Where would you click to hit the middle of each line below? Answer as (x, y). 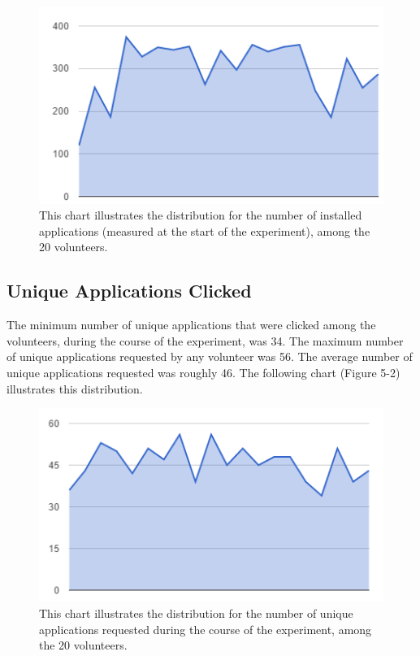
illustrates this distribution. (75, 388)
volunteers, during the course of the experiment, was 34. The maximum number (205, 340)
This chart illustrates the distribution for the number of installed (201, 215)
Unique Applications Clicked (129, 291)
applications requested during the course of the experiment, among (206, 629)
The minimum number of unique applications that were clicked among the (191, 325)
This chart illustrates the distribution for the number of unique (196, 613)
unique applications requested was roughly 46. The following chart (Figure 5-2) (204, 373)
